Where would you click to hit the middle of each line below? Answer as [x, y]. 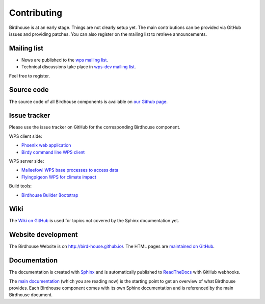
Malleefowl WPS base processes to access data [70, 170]
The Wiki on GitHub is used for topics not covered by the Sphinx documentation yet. [94, 221]
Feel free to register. [29, 76]
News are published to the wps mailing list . [65, 60]
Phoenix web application [46, 145]
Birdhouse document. [31, 295]
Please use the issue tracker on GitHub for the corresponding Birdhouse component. [95, 127]
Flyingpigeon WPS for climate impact [59, 177]
